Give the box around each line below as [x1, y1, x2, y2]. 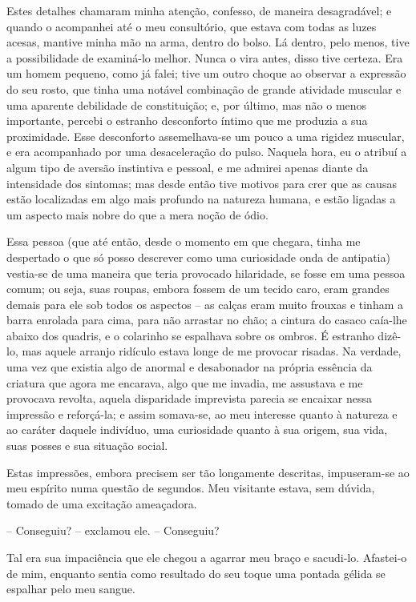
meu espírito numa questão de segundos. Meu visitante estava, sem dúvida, [6, 480, 375, 496]
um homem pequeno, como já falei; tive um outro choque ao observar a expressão [6, 65, 406, 82]
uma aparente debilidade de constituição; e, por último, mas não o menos [6, 96, 367, 113]
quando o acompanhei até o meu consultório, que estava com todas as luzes [6, 18, 377, 34]
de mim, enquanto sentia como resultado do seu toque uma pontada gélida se [6, 564, 386, 581]
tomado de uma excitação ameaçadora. [6, 495, 197, 512]
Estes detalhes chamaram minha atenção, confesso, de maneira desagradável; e [6, 2, 392, 18]
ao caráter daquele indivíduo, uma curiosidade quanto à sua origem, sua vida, [6, 421, 388, 438]
